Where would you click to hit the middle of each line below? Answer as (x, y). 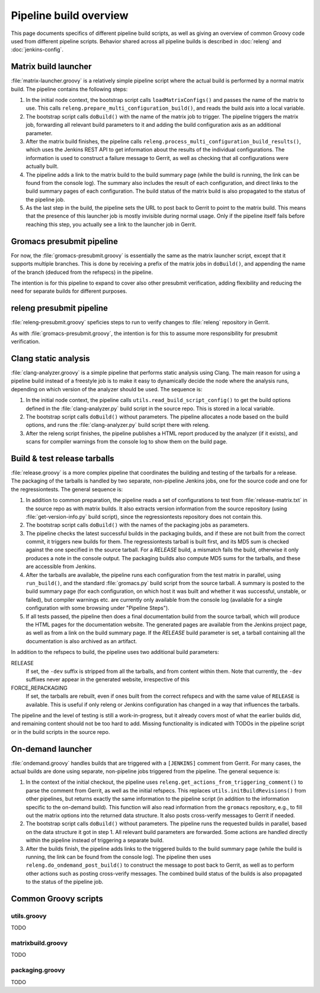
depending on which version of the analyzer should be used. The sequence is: (107, 389)
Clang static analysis (50, 358)
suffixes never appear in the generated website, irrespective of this (108, 679)
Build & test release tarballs (63, 459)
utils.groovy (29, 916)
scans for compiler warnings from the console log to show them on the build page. (127, 442)
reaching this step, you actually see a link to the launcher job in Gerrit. (111, 224)
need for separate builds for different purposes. (69, 291)
